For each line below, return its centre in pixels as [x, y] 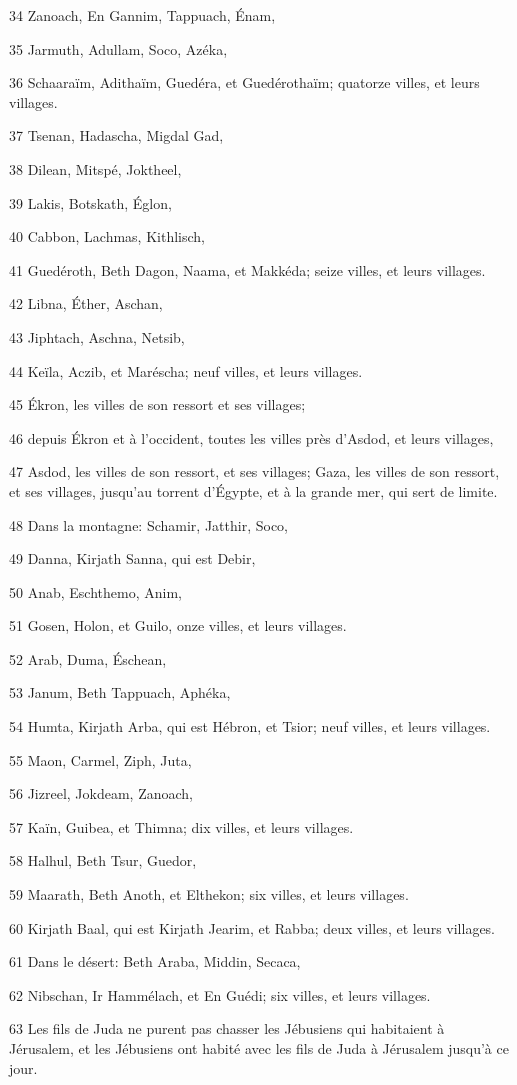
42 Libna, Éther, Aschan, [86, 303]
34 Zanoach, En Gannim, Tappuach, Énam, [142, 15]
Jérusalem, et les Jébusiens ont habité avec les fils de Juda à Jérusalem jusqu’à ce [259, 1048]
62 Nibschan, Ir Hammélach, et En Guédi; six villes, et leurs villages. [220, 994]
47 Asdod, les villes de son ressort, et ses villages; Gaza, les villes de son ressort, [254, 471]
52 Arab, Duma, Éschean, [88, 658]
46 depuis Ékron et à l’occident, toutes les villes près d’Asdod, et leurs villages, [251, 437]
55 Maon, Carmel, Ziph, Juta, [100, 759]
